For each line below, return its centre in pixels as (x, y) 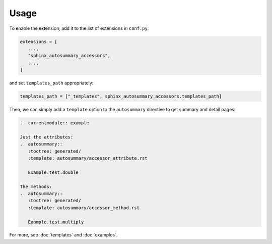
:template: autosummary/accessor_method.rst (84, 208)
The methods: (36, 186)
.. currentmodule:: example (54, 123)
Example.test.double (53, 172)
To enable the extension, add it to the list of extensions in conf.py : (79, 28)
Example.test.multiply (56, 222)
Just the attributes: (47, 137)
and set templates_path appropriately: (51, 83)
